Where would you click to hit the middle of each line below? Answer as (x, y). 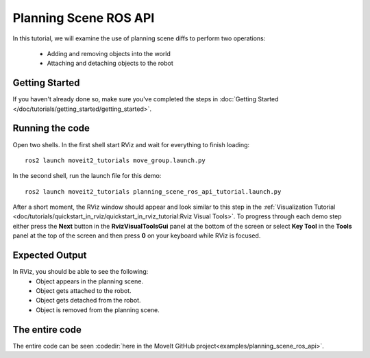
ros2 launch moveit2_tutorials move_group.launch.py (115, 160)
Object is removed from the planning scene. (98, 310)
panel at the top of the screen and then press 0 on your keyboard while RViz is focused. (137, 235)
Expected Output (50, 256)
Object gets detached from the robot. (88, 301)
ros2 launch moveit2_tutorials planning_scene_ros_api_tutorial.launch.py (153, 191)
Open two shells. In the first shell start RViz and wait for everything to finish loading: (131, 144)
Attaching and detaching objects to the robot (110, 63)
